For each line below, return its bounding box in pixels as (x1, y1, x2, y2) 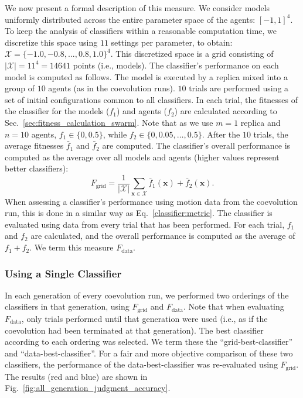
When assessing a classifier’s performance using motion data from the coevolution (5, 195, 298, 207)
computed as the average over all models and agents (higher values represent (5, 150, 280, 163)
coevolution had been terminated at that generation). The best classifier (5, 324, 264, 336)
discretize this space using (5, 36, 98, 48)
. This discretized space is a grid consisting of (110, 47, 274, 60)
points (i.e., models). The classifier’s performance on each (73, 59, 279, 71)
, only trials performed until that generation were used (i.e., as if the (21, 312, 268, 324)
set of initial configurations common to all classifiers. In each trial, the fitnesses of (5, 93, 298, 105)
